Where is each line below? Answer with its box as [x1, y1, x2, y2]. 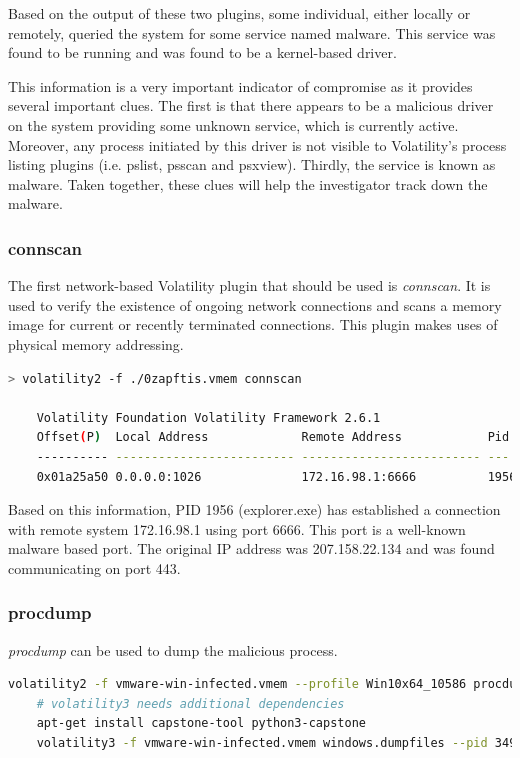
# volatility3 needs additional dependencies [36, 696, 345, 711]
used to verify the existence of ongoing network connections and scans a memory [8, 294, 502, 315]
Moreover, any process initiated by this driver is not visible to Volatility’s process [8, 134, 507, 155]
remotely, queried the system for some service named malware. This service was [8, 22, 496, 43]
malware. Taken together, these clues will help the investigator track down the [8, 173, 488, 194]
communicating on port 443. [8, 557, 181, 578]
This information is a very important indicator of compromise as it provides [8, 75, 473, 96]
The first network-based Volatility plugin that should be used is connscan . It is [8, 275, 491, 296]
